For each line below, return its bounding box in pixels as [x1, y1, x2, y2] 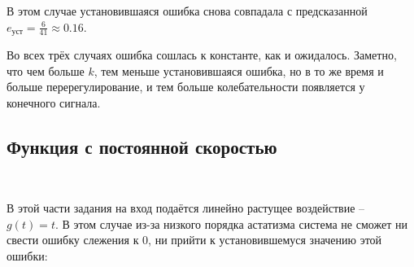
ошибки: [7, 247, 48, 264]
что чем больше [7, 62, 85, 79]
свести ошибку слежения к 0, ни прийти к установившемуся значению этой [7, 231, 382, 248]
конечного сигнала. [7, 94, 101, 111]
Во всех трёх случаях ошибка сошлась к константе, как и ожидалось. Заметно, [7, 46, 397, 63]
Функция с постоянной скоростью [7, 133, 277, 159]
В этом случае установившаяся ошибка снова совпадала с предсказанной [7, 2, 368, 19]
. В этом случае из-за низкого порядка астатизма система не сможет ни [54, 215, 407, 232]
